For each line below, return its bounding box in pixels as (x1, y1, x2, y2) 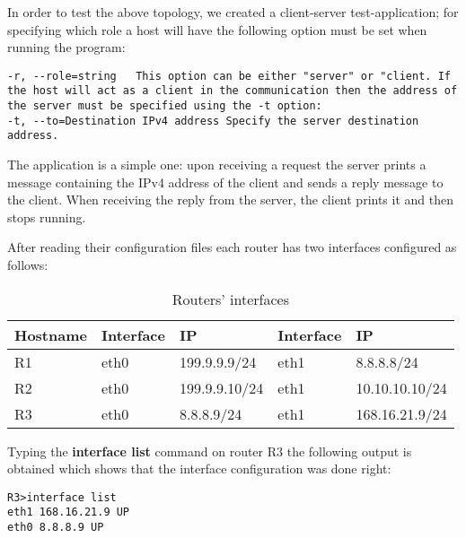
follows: (7, 256, 48, 274)
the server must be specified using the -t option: (7, 100, 322, 113)
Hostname (14, 324, 87, 345)
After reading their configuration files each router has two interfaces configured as (7, 238, 457, 256)
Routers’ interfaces (171, 288, 289, 309)
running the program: (7, 38, 126, 56)
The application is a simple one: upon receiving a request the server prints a (7, 155, 426, 174)
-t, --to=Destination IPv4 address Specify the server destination (7, 114, 419, 127)
